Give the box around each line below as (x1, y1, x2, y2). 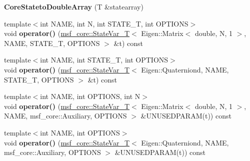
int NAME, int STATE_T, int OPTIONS (40, 54, 168, 65)
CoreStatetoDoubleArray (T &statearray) (4, 1, 143, 11)
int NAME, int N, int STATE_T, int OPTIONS (40, 18, 188, 28)
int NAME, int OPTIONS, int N (40, 91, 140, 101)
